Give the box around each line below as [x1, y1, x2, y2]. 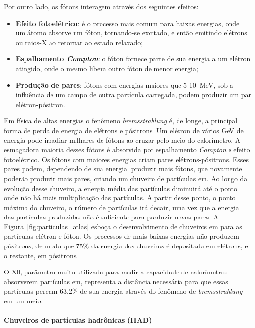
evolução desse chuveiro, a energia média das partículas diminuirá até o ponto [4, 183, 238, 193]
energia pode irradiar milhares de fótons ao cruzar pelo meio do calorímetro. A [4, 135, 241, 145]
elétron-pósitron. [15, 99, 65, 109]
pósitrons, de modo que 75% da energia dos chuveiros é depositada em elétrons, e [4, 241, 248, 251]
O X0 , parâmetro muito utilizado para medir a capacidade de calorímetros [4, 267, 228, 277]
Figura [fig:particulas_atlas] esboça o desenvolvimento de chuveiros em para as [4, 221, 242, 231]
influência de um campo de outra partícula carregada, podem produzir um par [15, 89, 252, 100]
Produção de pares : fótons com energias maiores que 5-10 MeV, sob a [15, 80, 233, 90]
